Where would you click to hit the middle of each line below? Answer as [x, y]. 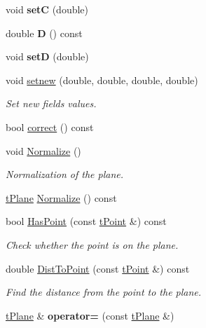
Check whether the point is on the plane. [92, 244]
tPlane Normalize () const [61, 197]
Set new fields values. [51, 103]
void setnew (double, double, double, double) [102, 80]
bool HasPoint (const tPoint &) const [86, 221]
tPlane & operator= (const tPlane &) [90, 315]
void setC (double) [47, 9]
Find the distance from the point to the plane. [104, 292]
